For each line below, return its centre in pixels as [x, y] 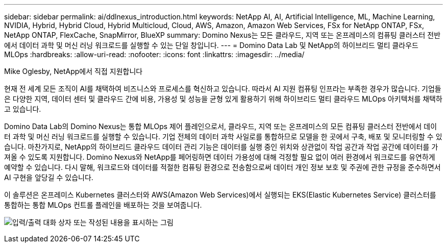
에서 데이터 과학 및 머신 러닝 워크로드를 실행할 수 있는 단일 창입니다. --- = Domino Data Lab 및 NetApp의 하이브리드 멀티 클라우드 [211, 45]
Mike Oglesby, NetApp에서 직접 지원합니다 [73, 71]
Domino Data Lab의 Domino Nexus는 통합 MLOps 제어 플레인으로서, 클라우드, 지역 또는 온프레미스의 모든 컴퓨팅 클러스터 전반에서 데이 [221, 126]
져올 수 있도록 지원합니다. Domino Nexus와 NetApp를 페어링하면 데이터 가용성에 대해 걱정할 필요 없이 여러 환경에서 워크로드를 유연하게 [220, 157]
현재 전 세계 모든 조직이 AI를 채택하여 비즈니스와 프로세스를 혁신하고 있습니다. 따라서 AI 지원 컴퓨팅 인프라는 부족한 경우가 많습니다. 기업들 [223, 89]
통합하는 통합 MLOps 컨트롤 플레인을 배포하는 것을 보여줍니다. [103, 205]
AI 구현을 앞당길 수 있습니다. [49, 177]
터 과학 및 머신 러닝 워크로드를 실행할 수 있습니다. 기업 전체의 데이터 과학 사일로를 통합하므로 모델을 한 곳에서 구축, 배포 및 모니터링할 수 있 [223, 137]
